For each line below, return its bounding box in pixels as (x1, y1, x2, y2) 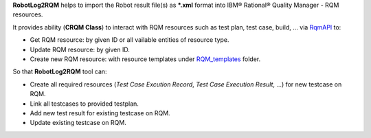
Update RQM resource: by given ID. (30, 45, 131, 54)
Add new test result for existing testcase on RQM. (30, 108, 171, 117)
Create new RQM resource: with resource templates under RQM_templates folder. (30, 55, 261, 63)
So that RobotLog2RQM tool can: (12, 67, 107, 76)
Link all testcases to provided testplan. (30, 100, 139, 108)
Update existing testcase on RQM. (30, 119, 126, 127)
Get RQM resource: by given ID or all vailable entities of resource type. (30, 36, 229, 44)
